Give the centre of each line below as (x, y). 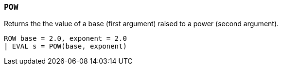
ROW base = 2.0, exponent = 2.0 (65, 39)
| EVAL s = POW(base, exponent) (65, 46)
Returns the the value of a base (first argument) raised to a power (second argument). (141, 24)
